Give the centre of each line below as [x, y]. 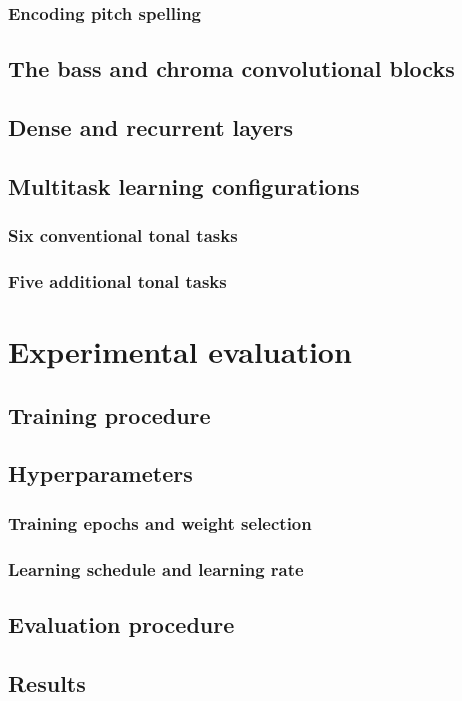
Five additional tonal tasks [117, 280]
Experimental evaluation [180, 351]
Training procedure [109, 414]
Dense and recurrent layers [150, 127]
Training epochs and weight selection [160, 522]
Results [47, 682]
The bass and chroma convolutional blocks [231, 68]
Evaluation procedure [121, 623]
